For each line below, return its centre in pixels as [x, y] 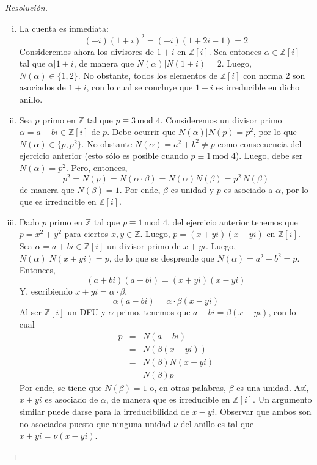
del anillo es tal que [217, 423]
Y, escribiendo [46, 291]
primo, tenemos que [154, 312]
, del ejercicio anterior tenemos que [233, 222]
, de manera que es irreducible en [168, 399]
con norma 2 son [274, 75]
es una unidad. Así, [273, 387]
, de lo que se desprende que [162, 258]
